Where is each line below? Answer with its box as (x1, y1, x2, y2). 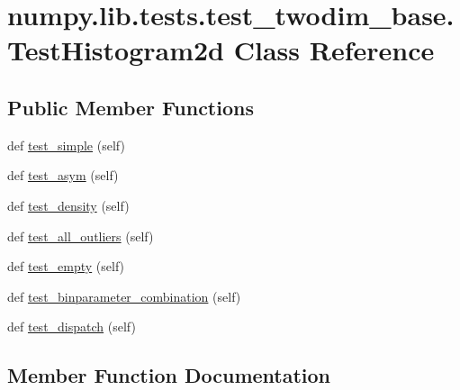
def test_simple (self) (7, 135, 125, 154)
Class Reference (233, 32, 435, 68)
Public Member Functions (7, 93, 254, 121)
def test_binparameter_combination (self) (7, 286, 241, 305)
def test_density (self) (7, 195, 130, 214)
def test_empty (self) (7, 257, 125, 276)
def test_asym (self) (7, 166, 119, 185)
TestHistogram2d (7, 32, 224, 68)
